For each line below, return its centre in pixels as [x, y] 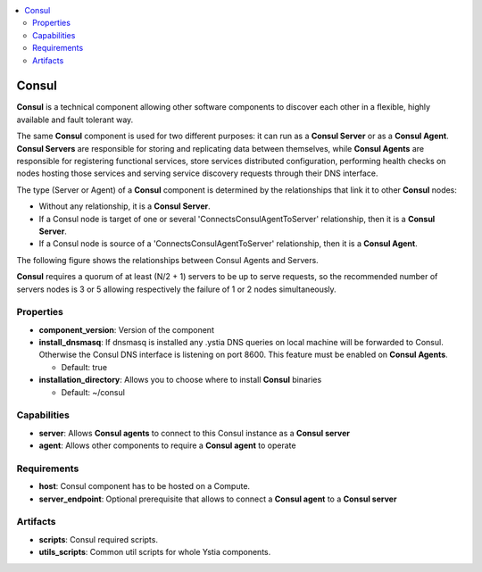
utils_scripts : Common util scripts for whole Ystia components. [155, 552]
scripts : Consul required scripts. [98, 539]
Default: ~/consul [93, 392]
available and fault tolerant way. [75, 120]
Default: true [84, 367]
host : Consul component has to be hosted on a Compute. [144, 486]
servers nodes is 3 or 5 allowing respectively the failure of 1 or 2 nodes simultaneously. [176, 289]
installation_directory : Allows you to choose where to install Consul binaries [180, 380]
